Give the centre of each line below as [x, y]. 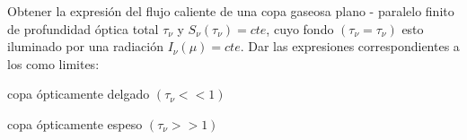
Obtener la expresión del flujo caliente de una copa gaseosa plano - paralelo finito [231, 11]
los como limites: [53, 63]
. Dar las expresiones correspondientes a [350, 46]
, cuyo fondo [300, 28]
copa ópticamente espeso [75, 123]
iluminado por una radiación [85, 46]
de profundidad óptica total [83, 28]
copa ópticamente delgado [79, 94]
